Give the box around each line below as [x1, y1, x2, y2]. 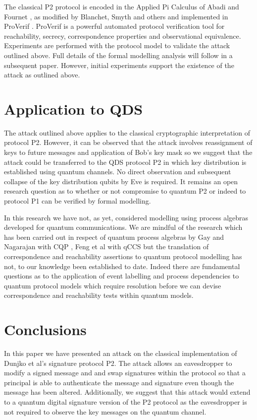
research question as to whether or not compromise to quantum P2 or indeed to [4, 186, 246, 196]
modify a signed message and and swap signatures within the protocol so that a [4, 367, 246, 378]
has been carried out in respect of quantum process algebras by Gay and [4, 231, 224, 242]
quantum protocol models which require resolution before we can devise [4, 280, 221, 290]
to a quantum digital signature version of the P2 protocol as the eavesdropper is [4, 397, 247, 407]
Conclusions [4, 319, 87, 340]
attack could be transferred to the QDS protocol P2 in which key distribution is [4, 156, 247, 167]
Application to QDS [4, 98, 143, 119]
